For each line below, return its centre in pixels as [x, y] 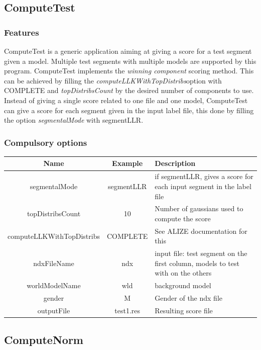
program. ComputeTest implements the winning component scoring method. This [129, 71]
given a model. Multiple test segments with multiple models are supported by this [130, 61]
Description [175, 163]
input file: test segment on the [201, 253]
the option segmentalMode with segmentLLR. [74, 120]
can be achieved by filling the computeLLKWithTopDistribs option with [113, 80]
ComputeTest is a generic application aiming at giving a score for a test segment [128, 51]
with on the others [183, 273]
